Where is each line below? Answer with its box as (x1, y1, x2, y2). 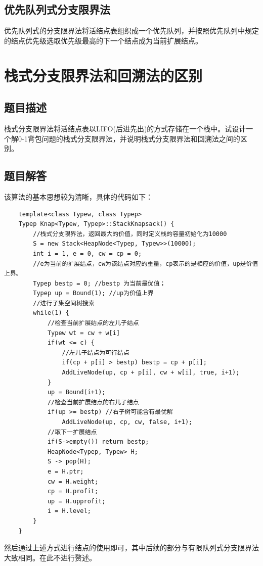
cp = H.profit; (47, 488, 99, 495)
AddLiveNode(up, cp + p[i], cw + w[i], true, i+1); (62, 369, 240, 376)
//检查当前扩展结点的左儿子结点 (47, 319, 139, 327)
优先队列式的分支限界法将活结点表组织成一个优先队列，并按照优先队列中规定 (4, 25, 259, 36)
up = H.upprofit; (47, 497, 106, 505)
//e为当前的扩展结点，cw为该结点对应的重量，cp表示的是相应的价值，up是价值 (33, 260, 258, 267)
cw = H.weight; (47, 478, 99, 485)
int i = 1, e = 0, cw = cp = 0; (33, 250, 142, 257)
